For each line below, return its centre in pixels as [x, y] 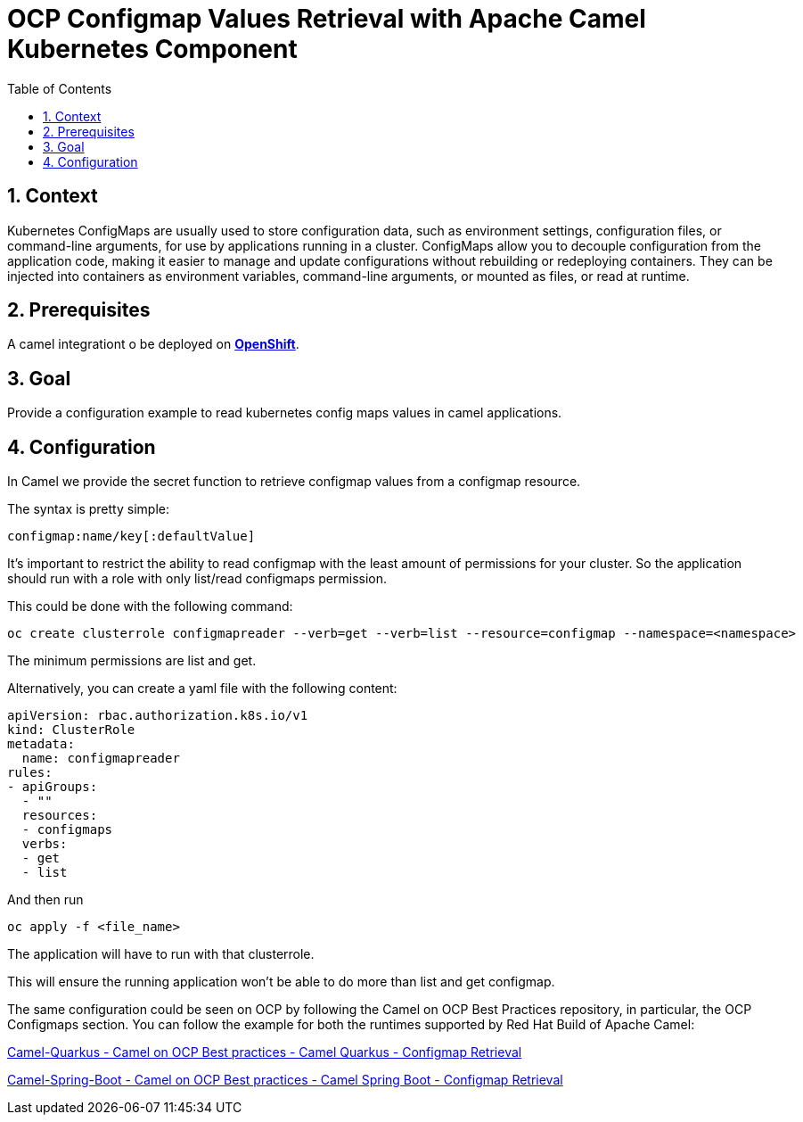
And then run [45, 900]
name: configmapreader [101, 759]
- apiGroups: [53, 787]
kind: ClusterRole [71, 730]
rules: [30, 773]
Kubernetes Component [152, 49]
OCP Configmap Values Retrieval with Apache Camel [327, 19]
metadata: [41, 744]
